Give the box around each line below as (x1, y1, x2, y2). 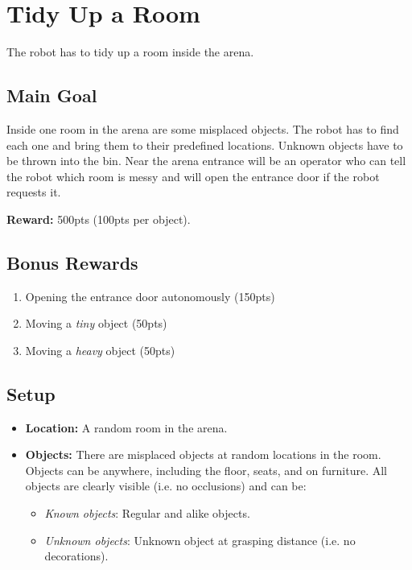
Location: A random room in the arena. (25, 419, 228, 436)
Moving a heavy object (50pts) (25, 341, 175, 358)
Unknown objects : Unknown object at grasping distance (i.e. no (44, 531, 356, 548)
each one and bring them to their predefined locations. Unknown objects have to (6, 136, 403, 153)
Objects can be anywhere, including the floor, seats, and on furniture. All (25, 461, 388, 478)
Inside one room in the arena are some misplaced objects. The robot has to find (6, 120, 399, 137)
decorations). (44, 547, 109, 564)
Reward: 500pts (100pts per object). (6, 210, 191, 227)
